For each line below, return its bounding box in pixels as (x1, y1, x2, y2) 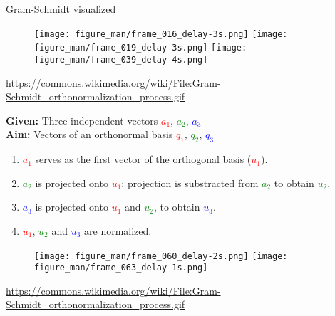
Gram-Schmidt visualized (6, 1, 116, 16)
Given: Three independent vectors (6, 112, 158, 127)
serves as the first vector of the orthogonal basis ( (35, 152, 252, 167)
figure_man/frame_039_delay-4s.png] (34, 54, 208, 65)
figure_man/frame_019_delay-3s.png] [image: (34, 43, 247, 53)
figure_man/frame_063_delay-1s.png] (34, 263, 208, 273)
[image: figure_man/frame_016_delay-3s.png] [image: (34, 28, 288, 39)
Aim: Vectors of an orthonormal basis (6, 127, 173, 142)
